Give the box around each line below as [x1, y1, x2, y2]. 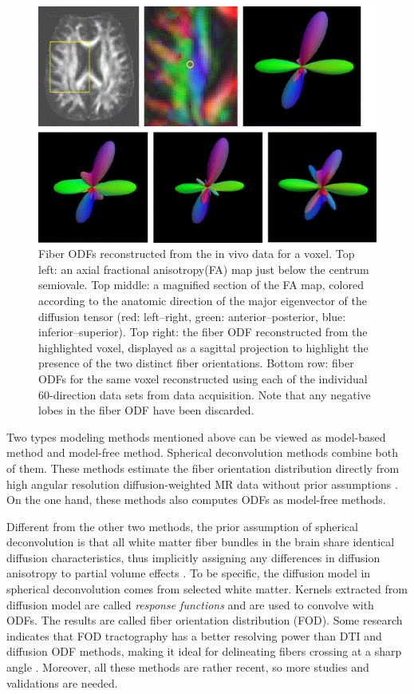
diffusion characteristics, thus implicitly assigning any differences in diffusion [6, 549, 380, 565]
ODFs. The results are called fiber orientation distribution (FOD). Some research [6, 612, 403, 629]
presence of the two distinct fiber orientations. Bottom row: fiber [38, 355, 354, 371]
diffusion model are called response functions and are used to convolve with [6, 596, 374, 613]
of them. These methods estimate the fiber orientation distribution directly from [6, 459, 400, 476]
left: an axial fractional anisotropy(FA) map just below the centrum [38, 260, 369, 277]
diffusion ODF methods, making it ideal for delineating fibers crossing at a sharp [6, 643, 402, 660]
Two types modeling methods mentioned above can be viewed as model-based [6, 428, 386, 445]
